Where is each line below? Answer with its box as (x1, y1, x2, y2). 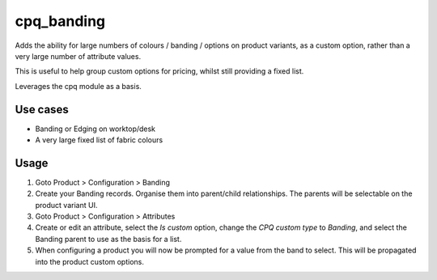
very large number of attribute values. (15, 51, 142, 61)
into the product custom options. (35, 257, 145, 266)
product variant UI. (35, 200, 98, 210)
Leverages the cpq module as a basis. (15, 81, 142, 91)
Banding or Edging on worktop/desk (35, 124, 156, 134)
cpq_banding (15, 12, 106, 30)
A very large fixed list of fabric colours (35, 135, 163, 145)
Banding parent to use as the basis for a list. (35, 234, 182, 244)
